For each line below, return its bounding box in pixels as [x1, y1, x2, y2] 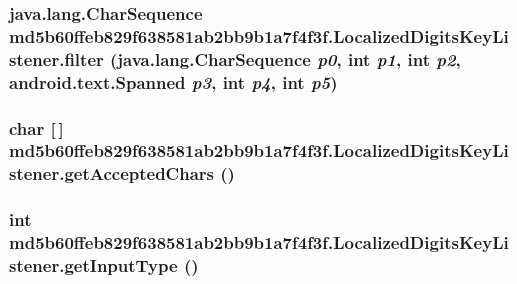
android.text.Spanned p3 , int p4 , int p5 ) [9, 69, 338, 94]
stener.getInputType [9, 253, 178, 278]
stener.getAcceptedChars [9, 161, 214, 186]
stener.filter [9, 46, 104, 71]
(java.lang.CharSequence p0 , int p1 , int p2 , [110, 46, 461, 71]
